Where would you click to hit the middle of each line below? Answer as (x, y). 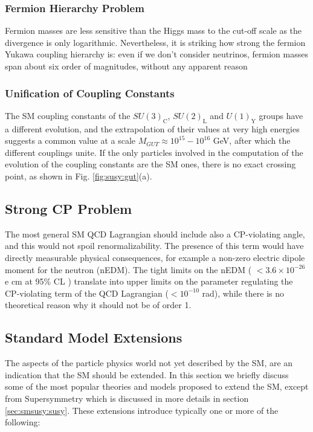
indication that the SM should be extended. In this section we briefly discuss (147, 374)
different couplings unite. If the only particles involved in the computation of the (154, 152)
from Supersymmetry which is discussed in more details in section (127, 398)
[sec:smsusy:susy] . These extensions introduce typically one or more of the (142, 410)
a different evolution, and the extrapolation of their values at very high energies (152, 128)
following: (23, 422)
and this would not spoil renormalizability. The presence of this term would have (154, 246)
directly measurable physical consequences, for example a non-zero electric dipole (155, 257)
